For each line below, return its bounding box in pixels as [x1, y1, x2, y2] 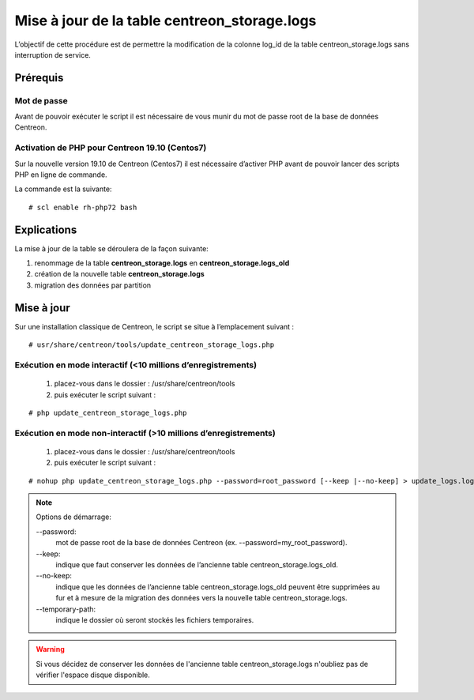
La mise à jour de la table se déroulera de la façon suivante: [14, 243, 209, 253]
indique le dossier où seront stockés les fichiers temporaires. [55, 615, 254, 624]
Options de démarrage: [36, 512, 112, 521]
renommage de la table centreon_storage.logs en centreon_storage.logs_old [34, 258, 290, 268]
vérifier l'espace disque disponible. [36, 670, 150, 679]
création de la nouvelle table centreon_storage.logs [34, 269, 205, 279]
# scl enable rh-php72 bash [28, 202, 137, 212]
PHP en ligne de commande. [14, 170, 107, 179]
